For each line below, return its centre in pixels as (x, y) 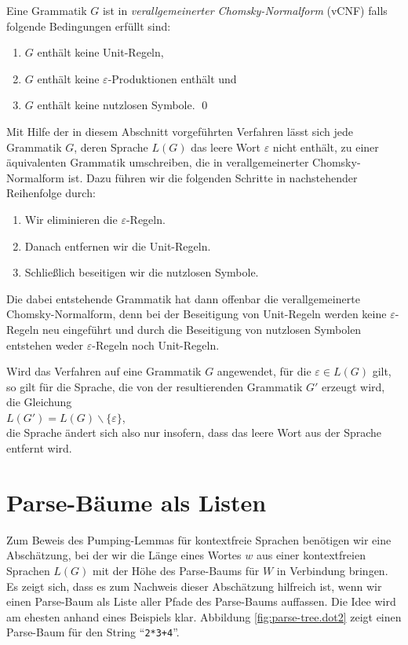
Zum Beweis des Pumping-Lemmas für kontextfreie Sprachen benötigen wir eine (199, 539)
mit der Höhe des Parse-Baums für (176, 570)
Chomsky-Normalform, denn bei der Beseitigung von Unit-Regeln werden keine (197, 314)
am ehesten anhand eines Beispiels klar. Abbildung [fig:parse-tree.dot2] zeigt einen (204, 616)
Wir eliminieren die (71, 219)
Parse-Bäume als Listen (137, 502)
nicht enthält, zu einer (326, 147)
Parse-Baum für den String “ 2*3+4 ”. (93, 632)
